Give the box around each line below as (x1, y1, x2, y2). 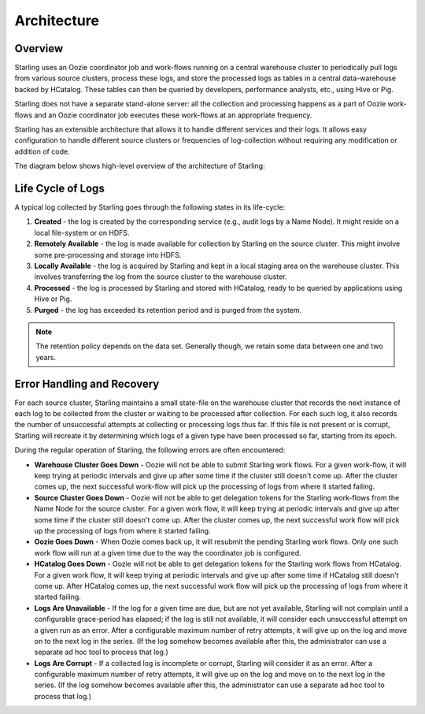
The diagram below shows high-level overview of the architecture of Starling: (14, 162, 265, 171)
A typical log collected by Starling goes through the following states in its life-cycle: (14, 203, 286, 212)
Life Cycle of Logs (14, 182, 105, 195)
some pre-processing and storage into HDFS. (34, 250, 182, 259)
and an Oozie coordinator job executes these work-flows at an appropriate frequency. (34, 110, 312, 120)
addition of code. (14, 147, 70, 156)
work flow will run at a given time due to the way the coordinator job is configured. (34, 548, 302, 557)
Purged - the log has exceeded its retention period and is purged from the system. (34, 305, 302, 314)
